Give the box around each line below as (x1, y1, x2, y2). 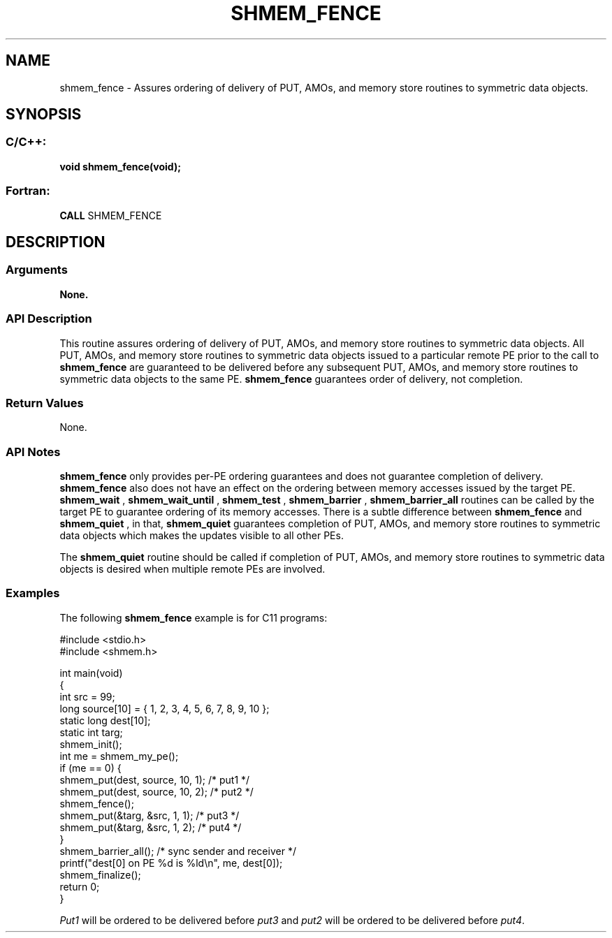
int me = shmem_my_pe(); (59, 749, 179, 762)
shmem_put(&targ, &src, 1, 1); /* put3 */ (59, 809, 240, 821)
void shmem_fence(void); (59, 160, 182, 173)
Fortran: (6, 184, 50, 198)
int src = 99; (59, 690, 115, 703)
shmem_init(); (59, 738, 122, 750)
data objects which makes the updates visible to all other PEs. (59, 529, 344, 542)
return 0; (59, 880, 100, 893)
